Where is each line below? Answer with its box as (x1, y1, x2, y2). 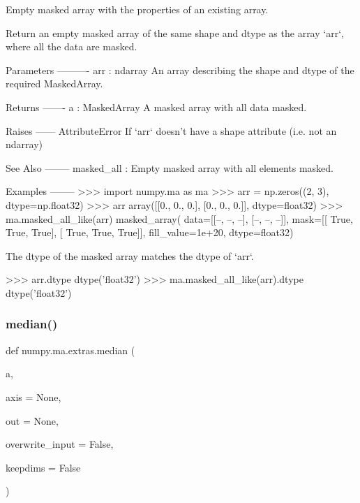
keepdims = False (6, 460, 81, 474)
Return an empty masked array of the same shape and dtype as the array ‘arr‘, (6, 25, 344, 40)
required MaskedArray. (6, 76, 103, 91)
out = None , (6, 413, 59, 428)
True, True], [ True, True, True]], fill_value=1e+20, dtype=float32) (6, 225, 294, 240)
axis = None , (6, 389, 61, 404)
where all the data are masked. (6, 39, 137, 54)
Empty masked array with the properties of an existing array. (6, 2, 269, 16)
